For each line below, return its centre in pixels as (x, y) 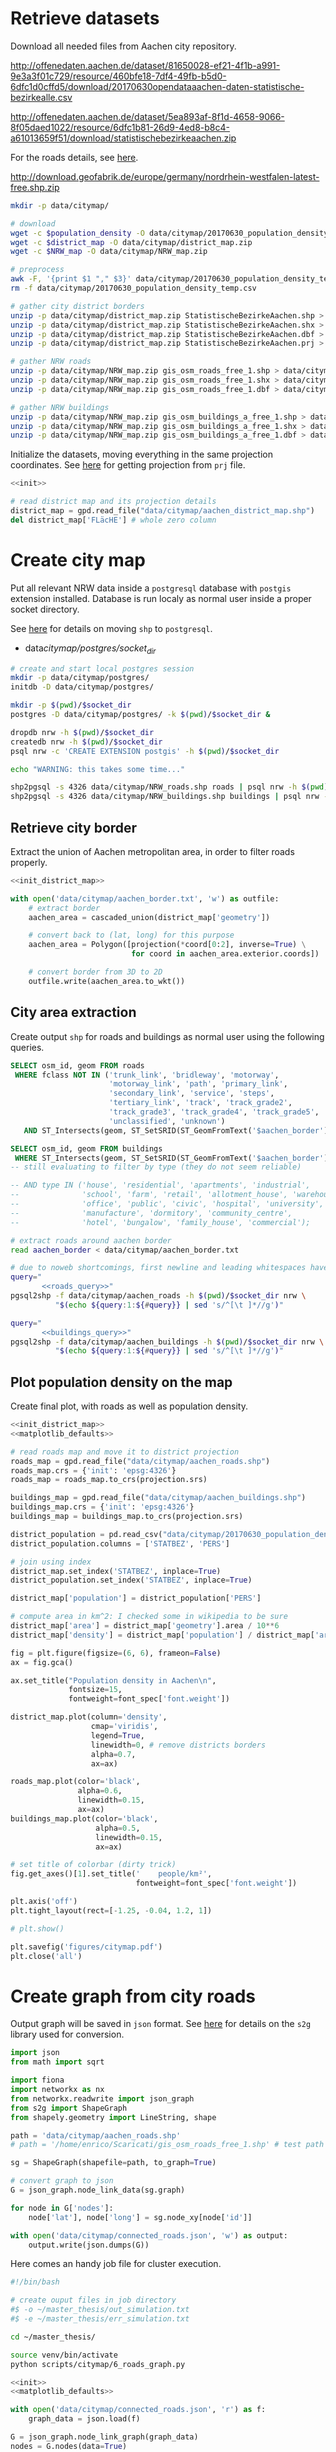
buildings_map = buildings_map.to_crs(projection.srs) (127, 1517)
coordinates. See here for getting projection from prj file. (128, 465)
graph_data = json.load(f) (84, 2419)
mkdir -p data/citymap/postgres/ (80, 678)
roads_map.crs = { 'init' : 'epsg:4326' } (93, 1470)
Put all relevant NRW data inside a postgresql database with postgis (151, 588)
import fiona (37, 2080)
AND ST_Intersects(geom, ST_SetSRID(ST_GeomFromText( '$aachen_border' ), (178, 1130)
